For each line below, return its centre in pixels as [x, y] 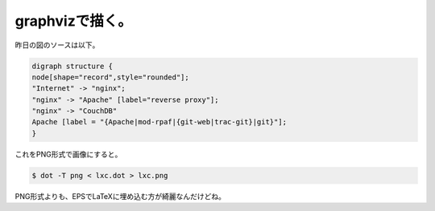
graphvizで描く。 [73, 21]
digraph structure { [72, 66]
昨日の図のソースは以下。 [57, 45]
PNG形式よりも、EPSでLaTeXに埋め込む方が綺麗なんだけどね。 [120, 196]
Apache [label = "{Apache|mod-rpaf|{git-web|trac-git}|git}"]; [159, 122]
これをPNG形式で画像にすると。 [68, 154]
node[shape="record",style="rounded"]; [110, 77]
